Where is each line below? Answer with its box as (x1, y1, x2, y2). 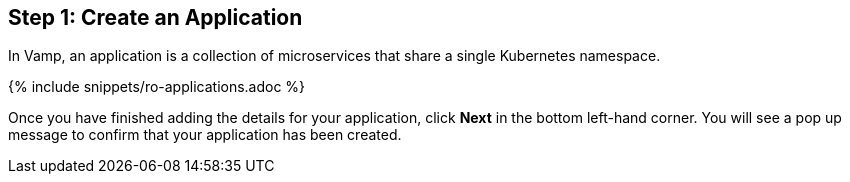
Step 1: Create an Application (8, 5, 303, 30)
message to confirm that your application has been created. (8, 126, 402, 144)
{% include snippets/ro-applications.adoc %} (8, 78, 306, 96)
